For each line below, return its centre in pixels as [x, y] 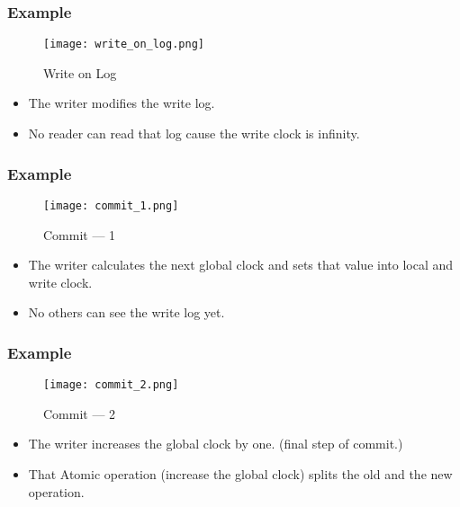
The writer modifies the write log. [122, 103]
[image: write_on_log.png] [124, 44]
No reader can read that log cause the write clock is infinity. [194, 133]
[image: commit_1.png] [111, 205]
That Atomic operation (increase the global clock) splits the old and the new [240, 473]
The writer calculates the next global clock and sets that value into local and [241, 265]
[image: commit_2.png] [111, 385]
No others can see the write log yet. [126, 312]
